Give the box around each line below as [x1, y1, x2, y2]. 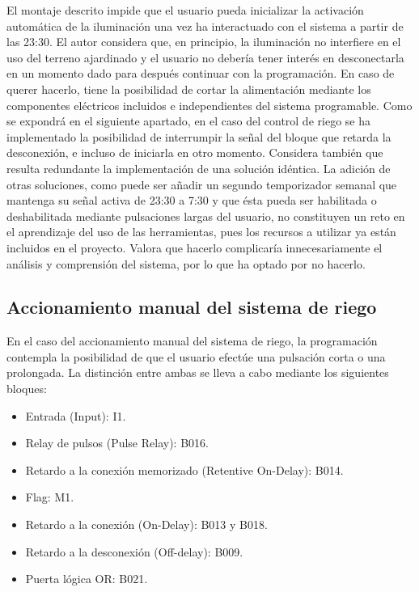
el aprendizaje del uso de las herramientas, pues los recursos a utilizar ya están [6, 223, 396, 240]
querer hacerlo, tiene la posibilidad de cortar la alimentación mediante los [6, 80, 371, 97]
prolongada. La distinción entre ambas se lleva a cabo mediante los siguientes [6, 364, 389, 381]
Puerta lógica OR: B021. [25, 570, 148, 587]
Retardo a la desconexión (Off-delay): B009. [25, 543, 243, 560]
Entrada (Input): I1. [25, 407, 126, 424]
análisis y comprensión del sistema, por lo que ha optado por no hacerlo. [6, 255, 366, 272]
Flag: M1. [25, 488, 74, 505]
